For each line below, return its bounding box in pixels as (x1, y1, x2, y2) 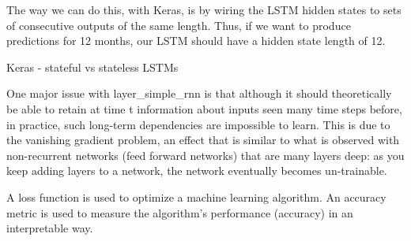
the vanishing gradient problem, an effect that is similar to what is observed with (6, 132, 400, 148)
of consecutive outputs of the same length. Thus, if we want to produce (6, 17, 351, 33)
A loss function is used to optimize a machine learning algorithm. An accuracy (6, 188, 386, 205)
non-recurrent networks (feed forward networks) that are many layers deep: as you (6, 146, 405, 163)
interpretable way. (6, 220, 93, 236)
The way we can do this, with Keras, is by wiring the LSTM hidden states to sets (6, 2, 402, 17)
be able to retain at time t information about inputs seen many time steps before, (6, 100, 402, 117)
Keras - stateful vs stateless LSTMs (6, 58, 179, 75)
